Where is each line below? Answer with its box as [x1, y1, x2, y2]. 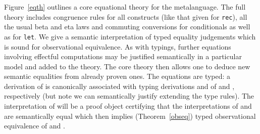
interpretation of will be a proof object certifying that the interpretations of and [4, 101, 252, 111]
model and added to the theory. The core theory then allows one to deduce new [4, 61, 250, 71]
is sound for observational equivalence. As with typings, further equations [4, 41, 231, 52]
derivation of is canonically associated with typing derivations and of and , [4, 80, 235, 91]
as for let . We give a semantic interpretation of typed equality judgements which [4, 31, 256, 41]
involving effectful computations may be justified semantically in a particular [4, 51, 242, 62]
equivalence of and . [4, 120, 65, 131]
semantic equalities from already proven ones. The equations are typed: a [4, 71, 231, 81]
